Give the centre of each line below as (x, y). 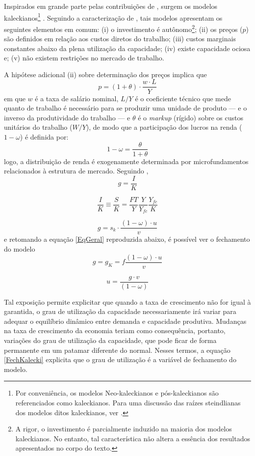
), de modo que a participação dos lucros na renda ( (164, 127)
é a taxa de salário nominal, (77, 98)
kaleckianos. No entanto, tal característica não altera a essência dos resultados (133, 438)
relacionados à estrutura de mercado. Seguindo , (76, 171)
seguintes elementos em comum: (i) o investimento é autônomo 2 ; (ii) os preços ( (123, 28)
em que (15, 98)
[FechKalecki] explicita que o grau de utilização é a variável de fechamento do (120, 359)
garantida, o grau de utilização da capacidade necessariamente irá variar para (120, 311)
